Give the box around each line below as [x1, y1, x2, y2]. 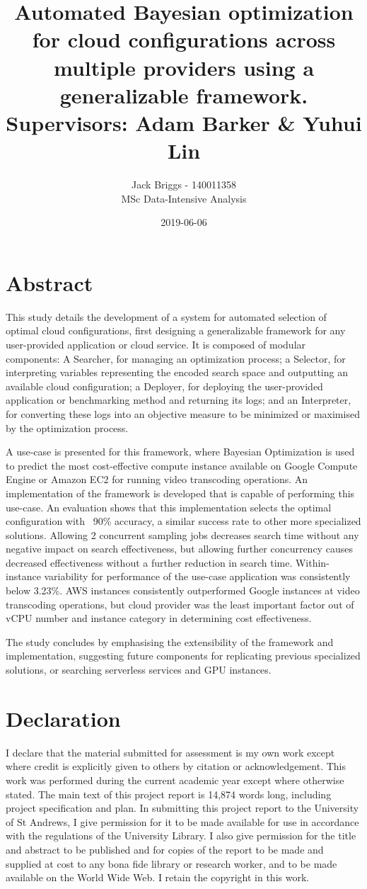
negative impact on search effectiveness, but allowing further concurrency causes [6, 541, 353, 556]
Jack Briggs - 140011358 [132, 177, 236, 192]
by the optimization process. [6, 420, 129, 435]
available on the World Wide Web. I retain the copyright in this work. [6, 870, 310, 885]
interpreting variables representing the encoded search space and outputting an [6, 365, 348, 380]
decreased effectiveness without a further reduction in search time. [6, 555, 293, 570]
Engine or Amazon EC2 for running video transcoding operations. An [6, 472, 308, 487]
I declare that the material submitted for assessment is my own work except [6, 744, 335, 759]
